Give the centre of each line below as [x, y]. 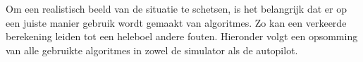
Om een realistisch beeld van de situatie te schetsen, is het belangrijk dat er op [176, 9]
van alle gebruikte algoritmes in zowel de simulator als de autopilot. [152, 50]
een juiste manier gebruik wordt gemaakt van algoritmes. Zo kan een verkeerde [176, 22]
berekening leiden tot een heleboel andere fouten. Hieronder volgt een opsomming [182, 36]
